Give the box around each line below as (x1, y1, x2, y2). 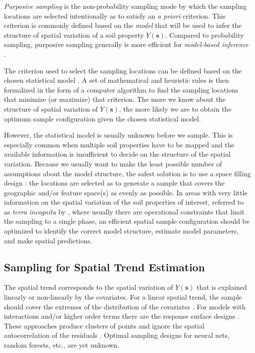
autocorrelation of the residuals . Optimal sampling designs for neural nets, (4, 330, 229, 340)
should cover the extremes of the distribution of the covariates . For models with (4, 301, 246, 311)
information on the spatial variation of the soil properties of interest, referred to (4, 197, 244, 207)
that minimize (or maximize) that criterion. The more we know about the (4, 94, 226, 104)
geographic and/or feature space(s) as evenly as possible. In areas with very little (4, 187, 248, 197)
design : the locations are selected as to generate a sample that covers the (4, 178, 225, 188)
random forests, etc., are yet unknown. (4, 340, 120, 350)
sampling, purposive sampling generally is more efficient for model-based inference (4, 39, 249, 49)
